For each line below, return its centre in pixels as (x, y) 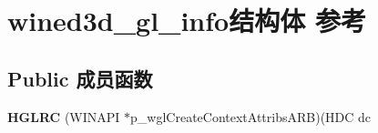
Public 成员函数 (80, 78)
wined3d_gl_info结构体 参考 (187, 20)
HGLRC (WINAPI (64, 116)
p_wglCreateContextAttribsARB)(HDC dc (251, 116)
